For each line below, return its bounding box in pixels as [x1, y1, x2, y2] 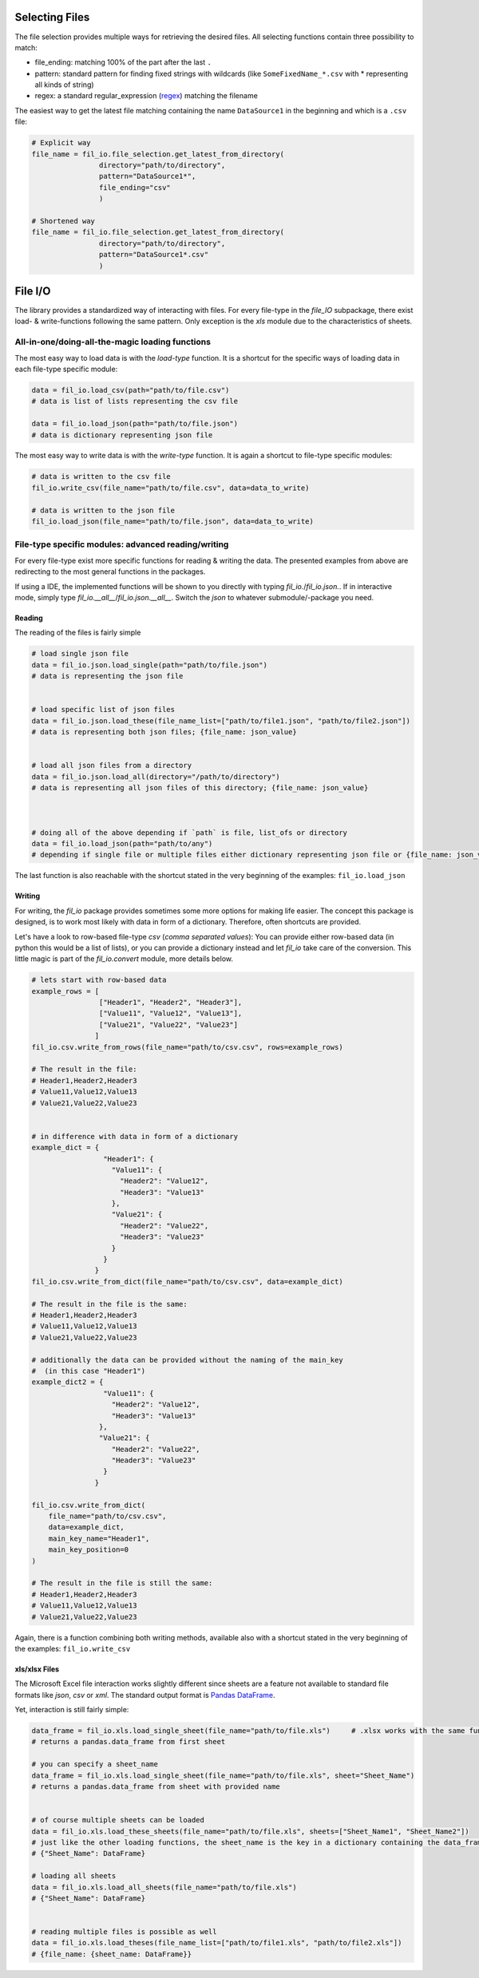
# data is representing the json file [31, 671, 184, 681]
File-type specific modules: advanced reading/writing [14, 539, 229, 550]
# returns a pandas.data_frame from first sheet [31, 1737, 226, 1747]
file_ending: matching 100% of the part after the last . [34, 57, 212, 67]
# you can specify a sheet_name [31, 1760, 159, 1769]
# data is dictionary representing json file [31, 430, 213, 439]
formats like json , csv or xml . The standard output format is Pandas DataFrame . [14, 1690, 275, 1699]
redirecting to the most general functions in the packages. [14, 567, 206, 576]
